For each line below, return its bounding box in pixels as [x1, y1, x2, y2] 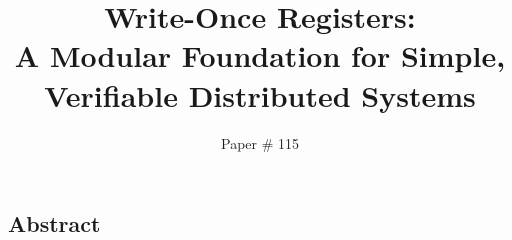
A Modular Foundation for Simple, [14, 35, 506, 76]
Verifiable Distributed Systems [44, 74, 476, 115]
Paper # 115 [220, 132, 299, 153]
